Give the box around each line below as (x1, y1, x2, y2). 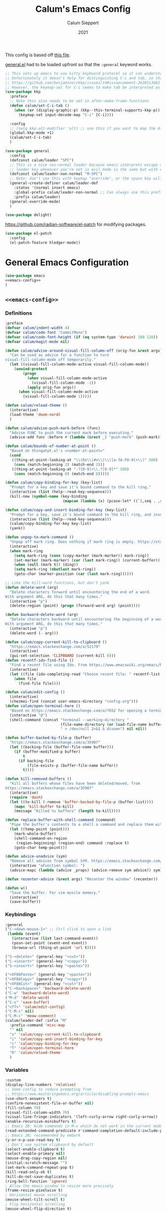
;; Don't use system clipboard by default (5, 1142, 94, 1147)
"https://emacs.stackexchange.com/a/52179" (9, 644, 100, 649)
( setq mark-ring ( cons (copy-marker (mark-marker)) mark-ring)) (14, 553, 149, 558)
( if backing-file (18, 758, 54, 764)
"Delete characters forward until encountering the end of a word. (9, 589, 152, 595)
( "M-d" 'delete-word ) (5, 995, 50, 1000)
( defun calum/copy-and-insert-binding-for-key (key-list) (5, 507, 127, 512)
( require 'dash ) (9, 795, 43, 800)
